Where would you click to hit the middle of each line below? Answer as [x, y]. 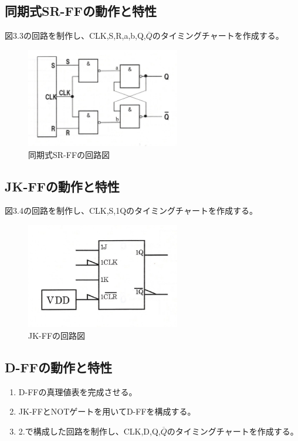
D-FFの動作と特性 [58, 367]
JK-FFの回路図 [57, 335]
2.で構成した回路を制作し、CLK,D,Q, [89, 431]
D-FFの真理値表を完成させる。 [78, 391]
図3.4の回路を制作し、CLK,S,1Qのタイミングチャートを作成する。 [131, 211]
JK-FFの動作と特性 [62, 186]
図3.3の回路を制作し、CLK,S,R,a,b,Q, [75, 36]
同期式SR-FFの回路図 [69, 154]
